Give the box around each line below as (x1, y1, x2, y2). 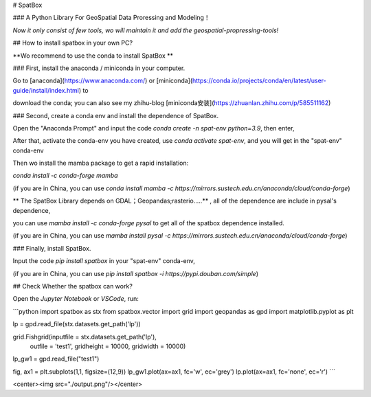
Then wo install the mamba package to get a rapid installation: (12, 159, 189, 168)
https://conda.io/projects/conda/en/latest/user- (192, 76, 326, 85)
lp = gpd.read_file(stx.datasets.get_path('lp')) (12, 320, 141, 328)
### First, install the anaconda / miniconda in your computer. (12, 64, 185, 72)
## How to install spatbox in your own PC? (12, 38, 133, 47)
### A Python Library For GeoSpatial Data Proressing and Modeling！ (12, 14, 210, 22)
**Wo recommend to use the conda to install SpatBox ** (12, 52, 174, 60)
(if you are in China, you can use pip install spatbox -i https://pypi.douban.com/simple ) (12, 269, 259, 277)
